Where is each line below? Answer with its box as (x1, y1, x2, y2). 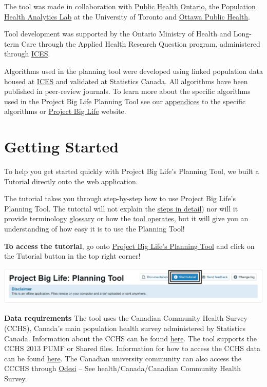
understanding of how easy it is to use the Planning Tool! (4, 223, 185, 234)
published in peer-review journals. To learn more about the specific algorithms (4, 86, 251, 96)
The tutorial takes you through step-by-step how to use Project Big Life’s (4, 193, 236, 204)
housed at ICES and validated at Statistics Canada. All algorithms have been (4, 75, 248, 86)
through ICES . (4, 48, 50, 59)
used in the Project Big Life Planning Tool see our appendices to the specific (4, 95, 246, 106)
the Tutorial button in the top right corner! (4, 250, 141, 261)
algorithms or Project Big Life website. (4, 106, 126, 117)
